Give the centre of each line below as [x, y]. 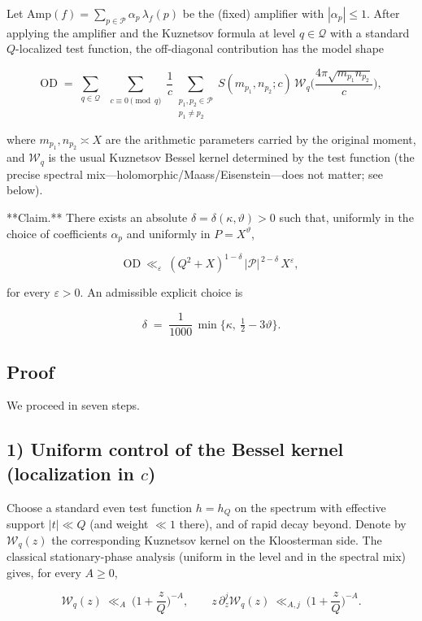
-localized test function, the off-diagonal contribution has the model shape [200, 48]
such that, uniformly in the [346, 217]
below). [25, 190]
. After [383, 13]
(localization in [70, 473]
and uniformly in [168, 233]
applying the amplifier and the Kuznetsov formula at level [151, 32]
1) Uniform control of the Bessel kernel [175, 449]
